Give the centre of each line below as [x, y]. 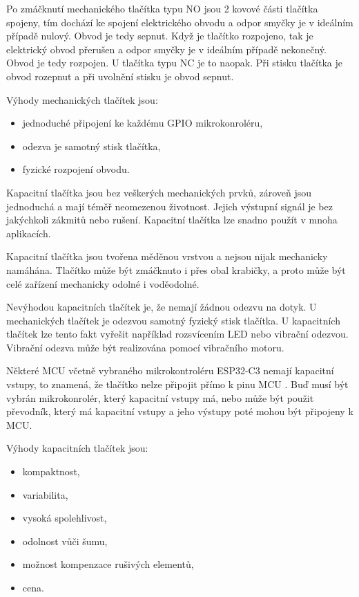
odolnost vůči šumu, [65, 541]
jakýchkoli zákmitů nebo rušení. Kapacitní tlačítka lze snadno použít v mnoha [172, 220]
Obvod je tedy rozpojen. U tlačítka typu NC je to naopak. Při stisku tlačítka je [174, 63]
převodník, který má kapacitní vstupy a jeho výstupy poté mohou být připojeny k [180, 411]
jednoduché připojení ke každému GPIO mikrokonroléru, [143, 123]
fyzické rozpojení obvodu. [76, 169]
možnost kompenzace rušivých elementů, [108, 564]
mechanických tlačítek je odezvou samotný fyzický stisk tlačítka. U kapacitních [173, 320]
